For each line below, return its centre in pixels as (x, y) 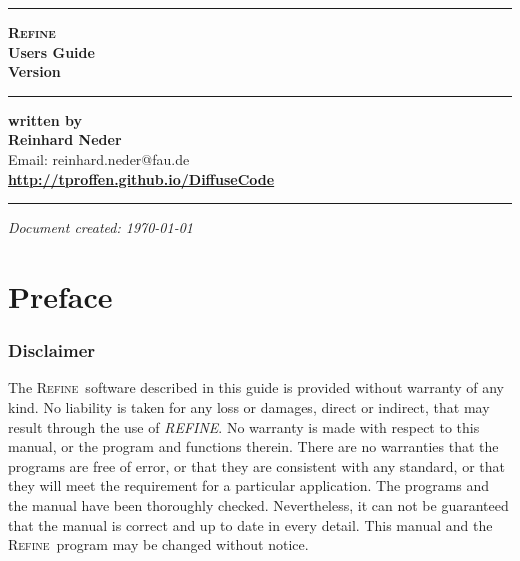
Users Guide (51, 51)
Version (34, 71)
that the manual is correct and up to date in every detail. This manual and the (250, 524)
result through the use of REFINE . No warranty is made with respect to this (244, 426)
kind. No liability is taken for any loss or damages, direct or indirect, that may (249, 406)
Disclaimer (52, 350)
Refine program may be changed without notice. (158, 544)
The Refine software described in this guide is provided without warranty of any (256, 387)
